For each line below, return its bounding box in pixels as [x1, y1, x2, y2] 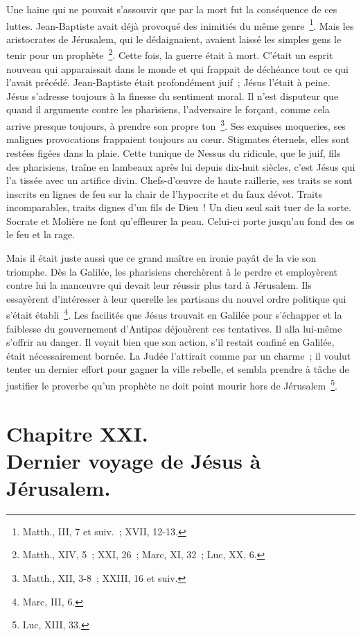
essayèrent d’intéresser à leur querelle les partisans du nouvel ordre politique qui [6, 291, 346, 306]
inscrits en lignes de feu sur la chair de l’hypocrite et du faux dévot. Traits [6, 186, 322, 201]
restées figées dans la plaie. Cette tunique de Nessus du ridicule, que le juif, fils [6, 145, 341, 160]
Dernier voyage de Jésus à [6, 446, 261, 474]
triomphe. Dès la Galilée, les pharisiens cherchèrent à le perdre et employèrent [6, 264, 337, 278]
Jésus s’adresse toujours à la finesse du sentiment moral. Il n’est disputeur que [6, 88, 339, 103]
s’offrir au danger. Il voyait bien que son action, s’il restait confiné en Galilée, [6, 335, 335, 349]
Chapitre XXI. [6, 419, 148, 447]
